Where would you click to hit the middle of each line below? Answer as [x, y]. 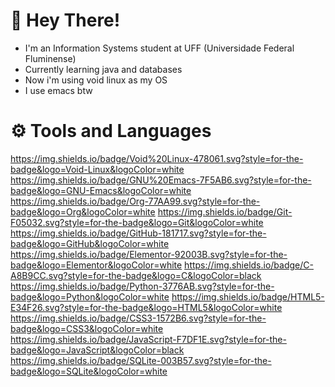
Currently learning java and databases [103, 69]
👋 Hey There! [65, 20]
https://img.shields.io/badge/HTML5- [248, 296]
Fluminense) [50, 58]
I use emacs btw [58, 90]
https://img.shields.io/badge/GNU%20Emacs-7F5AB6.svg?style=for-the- [161, 180]
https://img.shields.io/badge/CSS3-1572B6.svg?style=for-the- [138, 318]
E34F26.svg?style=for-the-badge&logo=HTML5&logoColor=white [146, 307]
